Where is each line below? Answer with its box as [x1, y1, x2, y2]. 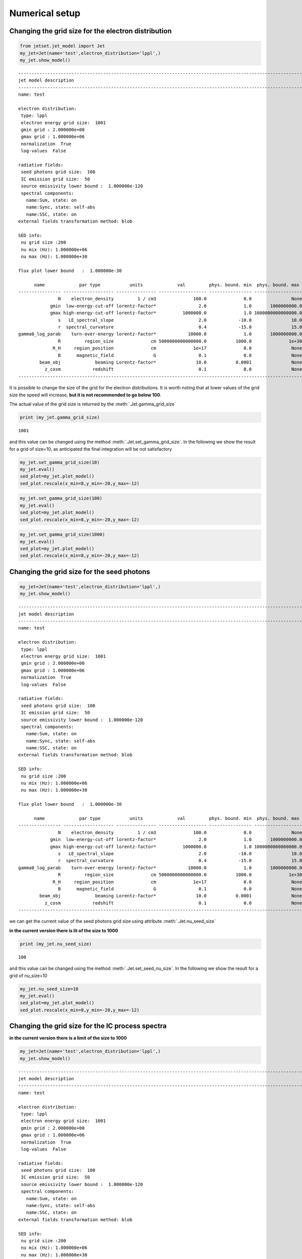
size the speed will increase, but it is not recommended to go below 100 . [9, 392, 162, 398]
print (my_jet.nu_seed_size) [20, 941, 92, 947]
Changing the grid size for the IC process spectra [9, 1022, 167, 1030]
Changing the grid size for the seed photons [9, 567, 150, 576]
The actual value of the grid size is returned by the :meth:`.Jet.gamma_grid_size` [9, 401, 176, 407]
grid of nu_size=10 [9, 972, 48, 978]
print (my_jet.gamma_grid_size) [20, 414, 100, 420]
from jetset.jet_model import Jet [20, 43, 105, 49]
